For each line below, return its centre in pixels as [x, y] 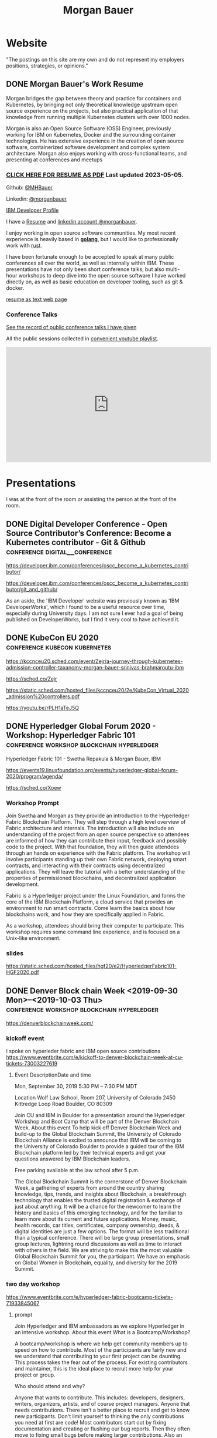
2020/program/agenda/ [35, 776]
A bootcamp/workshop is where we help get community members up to [101, 1344]
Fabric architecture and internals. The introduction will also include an [90, 828]
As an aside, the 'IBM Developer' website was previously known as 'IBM [93, 601]
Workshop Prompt [33, 803]
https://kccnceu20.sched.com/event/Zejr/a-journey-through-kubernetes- [94, 661]
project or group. [35, 1375]
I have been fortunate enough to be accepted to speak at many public [90, 257]
